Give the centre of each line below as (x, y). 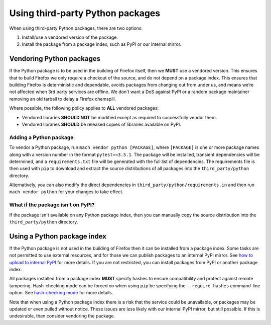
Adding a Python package (41, 137)
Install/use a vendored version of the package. (70, 37)
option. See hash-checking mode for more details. (61, 293)
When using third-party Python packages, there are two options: (76, 28)
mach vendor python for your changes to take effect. (66, 192)
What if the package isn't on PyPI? (52, 205)
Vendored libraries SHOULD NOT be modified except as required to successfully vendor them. (119, 117)
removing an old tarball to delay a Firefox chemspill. (63, 99)
